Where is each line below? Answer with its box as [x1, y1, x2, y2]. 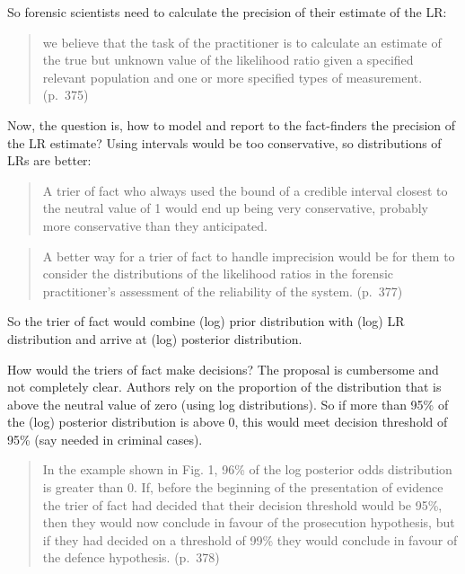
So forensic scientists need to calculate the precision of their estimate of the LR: [7, 3, 447, 21]
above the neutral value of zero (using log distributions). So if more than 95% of [7, 394, 449, 413]
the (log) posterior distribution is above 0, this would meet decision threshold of [7, 412, 448, 431]
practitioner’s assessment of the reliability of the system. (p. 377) [42, 281, 403, 300]
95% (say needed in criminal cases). [7, 429, 203, 448]
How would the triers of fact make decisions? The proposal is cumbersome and [7, 359, 439, 378]
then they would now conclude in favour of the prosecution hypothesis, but [42, 513, 455, 532]
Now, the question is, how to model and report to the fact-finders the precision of [7, 115, 456, 134]
